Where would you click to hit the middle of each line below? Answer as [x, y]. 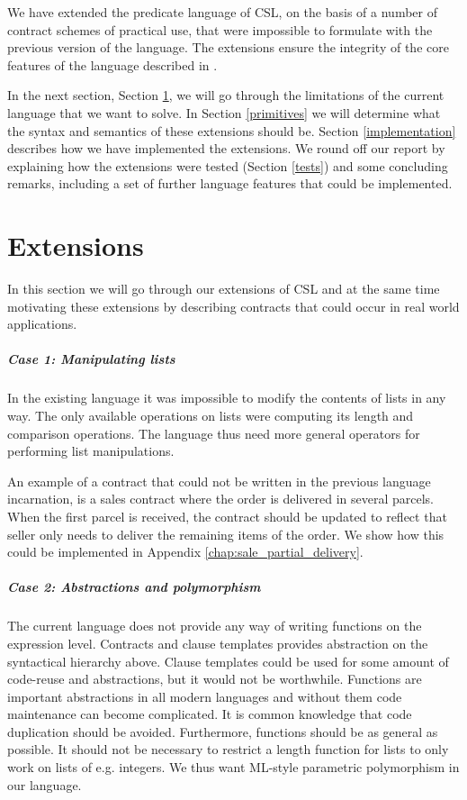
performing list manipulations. [91, 451]
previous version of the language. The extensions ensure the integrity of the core [228, 47]
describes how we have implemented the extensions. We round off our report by [226, 148]
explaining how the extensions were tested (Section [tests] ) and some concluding [228, 165]
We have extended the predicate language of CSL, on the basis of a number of [222, 12]
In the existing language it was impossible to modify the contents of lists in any [227, 398]
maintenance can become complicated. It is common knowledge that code [210, 714]
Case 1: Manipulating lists [91, 359]
